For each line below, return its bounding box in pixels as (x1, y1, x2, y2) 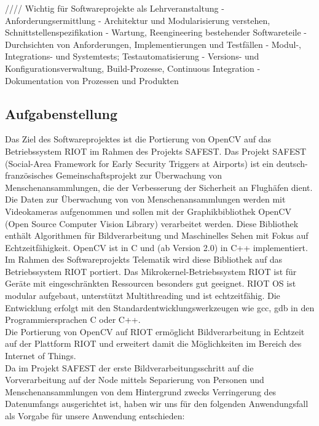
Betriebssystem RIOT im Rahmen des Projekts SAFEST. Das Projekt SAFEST (5, 144, 307, 157)
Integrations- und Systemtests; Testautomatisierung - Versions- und (5, 50, 259, 63)
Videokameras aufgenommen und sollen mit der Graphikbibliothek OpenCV (5, 204, 291, 217)
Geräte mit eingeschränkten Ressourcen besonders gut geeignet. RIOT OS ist (5, 277, 296, 290)
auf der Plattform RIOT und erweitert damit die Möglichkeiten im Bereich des (5, 337, 302, 350)
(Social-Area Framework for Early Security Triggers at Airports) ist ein (5, 157, 274, 169)
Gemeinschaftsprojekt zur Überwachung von (55, 169, 222, 182)
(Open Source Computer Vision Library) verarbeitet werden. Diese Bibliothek (5, 217, 299, 230)
